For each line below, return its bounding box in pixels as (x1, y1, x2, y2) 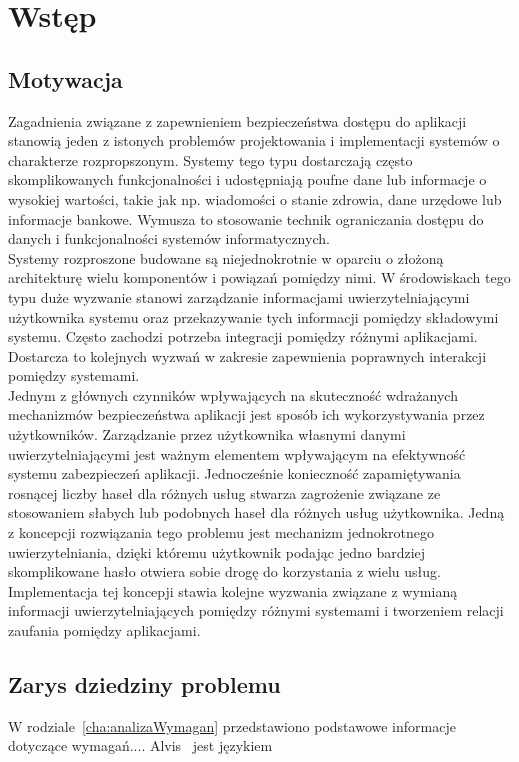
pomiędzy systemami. (8, 365, 140, 386)
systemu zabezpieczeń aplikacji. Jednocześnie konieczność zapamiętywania (8, 463, 461, 484)
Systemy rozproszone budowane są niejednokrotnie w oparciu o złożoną (8, 247, 444, 268)
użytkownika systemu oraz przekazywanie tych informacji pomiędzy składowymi (8, 306, 499, 327)
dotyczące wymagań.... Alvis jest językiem (8, 735, 273, 756)
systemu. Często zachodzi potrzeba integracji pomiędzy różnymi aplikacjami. (8, 326, 478, 347)
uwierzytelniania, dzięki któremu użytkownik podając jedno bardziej (8, 541, 426, 562)
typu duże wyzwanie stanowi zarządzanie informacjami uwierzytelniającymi (8, 286, 470, 307)
